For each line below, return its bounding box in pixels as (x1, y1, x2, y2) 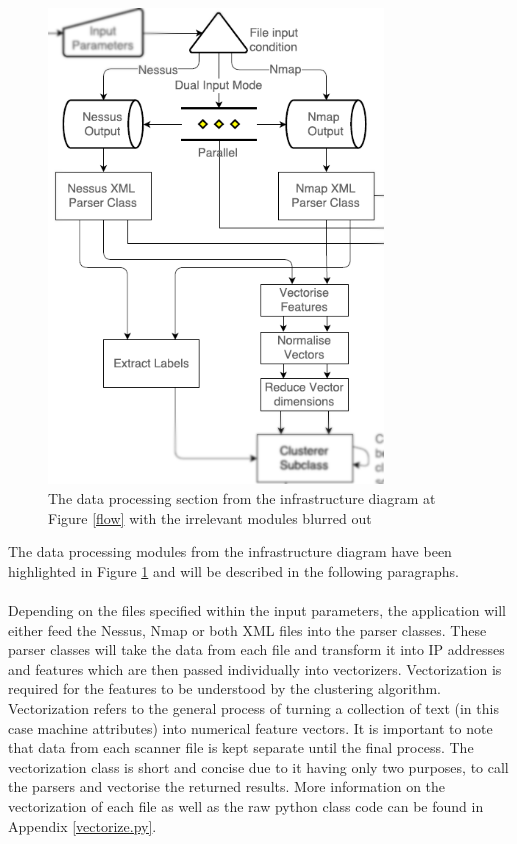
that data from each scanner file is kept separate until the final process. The (8, 737, 474, 758)
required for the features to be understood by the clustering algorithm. (8, 678, 441, 699)
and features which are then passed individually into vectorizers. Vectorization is (8, 658, 502, 679)
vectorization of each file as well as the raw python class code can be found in (8, 795, 484, 816)
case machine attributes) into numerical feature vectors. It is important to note (8, 717, 493, 738)
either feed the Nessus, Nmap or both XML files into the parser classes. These (8, 619, 487, 640)
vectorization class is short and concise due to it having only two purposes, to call (8, 756, 509, 777)
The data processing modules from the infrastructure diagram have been (8, 541, 452, 562)
